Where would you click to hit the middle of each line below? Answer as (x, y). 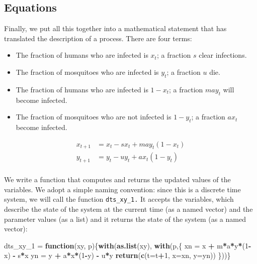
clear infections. (223, 55)
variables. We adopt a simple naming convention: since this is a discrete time (122, 189)
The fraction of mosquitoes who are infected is (87, 72)
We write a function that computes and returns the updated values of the (117, 179)
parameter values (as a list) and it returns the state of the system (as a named (125, 219)
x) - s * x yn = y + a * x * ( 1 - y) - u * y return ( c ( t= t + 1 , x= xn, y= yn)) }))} (117, 255)
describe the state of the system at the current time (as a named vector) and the (128, 209)
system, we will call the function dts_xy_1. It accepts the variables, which (119, 199)
